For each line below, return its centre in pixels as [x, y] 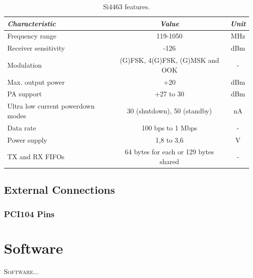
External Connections [60, 190]
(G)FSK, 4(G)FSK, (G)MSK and [170, 60]
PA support [25, 94]
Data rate [22, 127]
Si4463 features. [126, 6]
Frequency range [32, 36]
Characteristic [32, 23]
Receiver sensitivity [36, 48]
